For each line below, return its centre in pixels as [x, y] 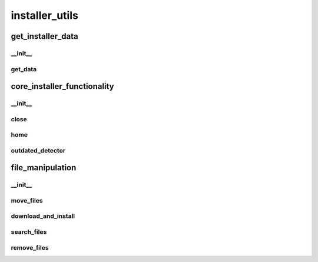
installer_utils [45, 15]
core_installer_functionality [62, 86]
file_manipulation [44, 168]
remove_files [30, 247]
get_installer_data [45, 36]
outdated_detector [38, 150]
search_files [29, 232]
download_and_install [43, 216]
